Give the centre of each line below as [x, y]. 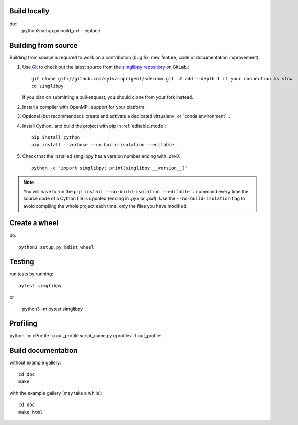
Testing [22, 261]
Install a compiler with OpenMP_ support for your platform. [84, 107]
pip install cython [56, 137]
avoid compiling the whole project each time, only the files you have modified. [105, 206]
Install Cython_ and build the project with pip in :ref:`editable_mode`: [94, 126]
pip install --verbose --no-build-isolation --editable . [106, 145]
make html [31, 412]
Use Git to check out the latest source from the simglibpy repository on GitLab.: [106, 67]
